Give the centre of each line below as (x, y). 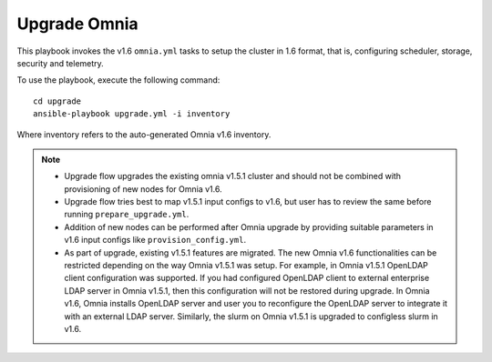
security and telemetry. (60, 63)
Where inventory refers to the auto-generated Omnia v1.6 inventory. (144, 134)
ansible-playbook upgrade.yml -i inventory (132, 114)
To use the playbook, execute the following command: (118, 80)
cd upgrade (57, 101)
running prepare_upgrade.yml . (127, 215)
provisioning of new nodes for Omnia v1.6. (143, 189)
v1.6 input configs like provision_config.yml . (155, 240)
